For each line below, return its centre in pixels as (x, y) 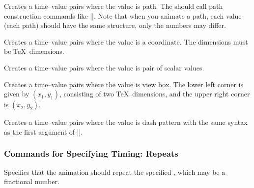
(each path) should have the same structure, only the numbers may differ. (115, 25)
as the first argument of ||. (43, 131)
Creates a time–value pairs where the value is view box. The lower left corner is (124, 84)
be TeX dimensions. (34, 51)
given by (17, 94)
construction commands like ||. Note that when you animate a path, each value (123, 15)
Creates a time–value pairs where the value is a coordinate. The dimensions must (126, 41)
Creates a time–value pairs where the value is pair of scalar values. (104, 67)
